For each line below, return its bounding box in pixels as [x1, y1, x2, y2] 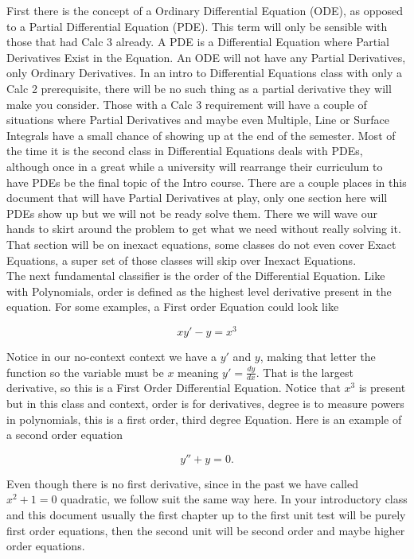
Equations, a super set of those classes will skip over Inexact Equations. [6, 251, 357, 268]
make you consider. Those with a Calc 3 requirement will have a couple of [6, 95, 367, 112]
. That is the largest [256, 363, 354, 380]
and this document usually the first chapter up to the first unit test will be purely [6, 506, 406, 522]
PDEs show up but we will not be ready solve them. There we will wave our [6, 204, 377, 221]
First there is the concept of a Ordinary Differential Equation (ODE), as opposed [6, 2, 404, 18]
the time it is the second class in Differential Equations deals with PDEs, [6, 142, 363, 159]
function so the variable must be [6, 363, 164, 380]
